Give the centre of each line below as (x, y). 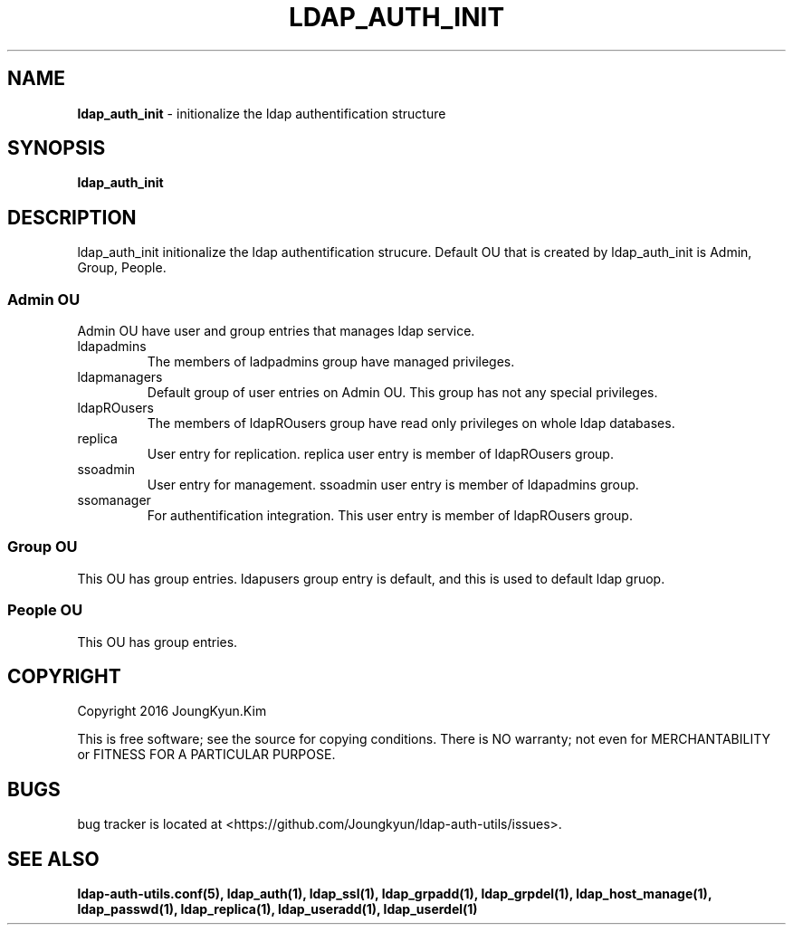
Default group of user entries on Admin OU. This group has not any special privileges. (402, 393)
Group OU (43, 547)
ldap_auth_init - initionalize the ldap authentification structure (262, 113)
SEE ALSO (53, 859)
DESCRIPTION (72, 217)
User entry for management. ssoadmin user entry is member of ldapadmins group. (393, 485)
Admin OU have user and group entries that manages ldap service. (276, 331)
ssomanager (114, 500)
